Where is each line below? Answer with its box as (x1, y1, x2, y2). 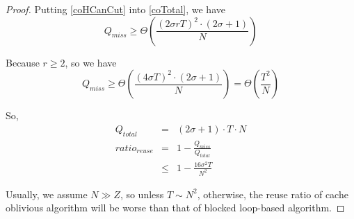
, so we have (65, 55, 117, 69)
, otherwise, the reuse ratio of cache (197, 186, 348, 201)
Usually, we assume (6, 186, 88, 201)
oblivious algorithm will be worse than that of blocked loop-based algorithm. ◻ (6, 200, 345, 215)
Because (6, 55, 40, 69)
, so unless (120, 186, 164, 201)
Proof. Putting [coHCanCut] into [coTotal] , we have (6, 2, 225, 16)
